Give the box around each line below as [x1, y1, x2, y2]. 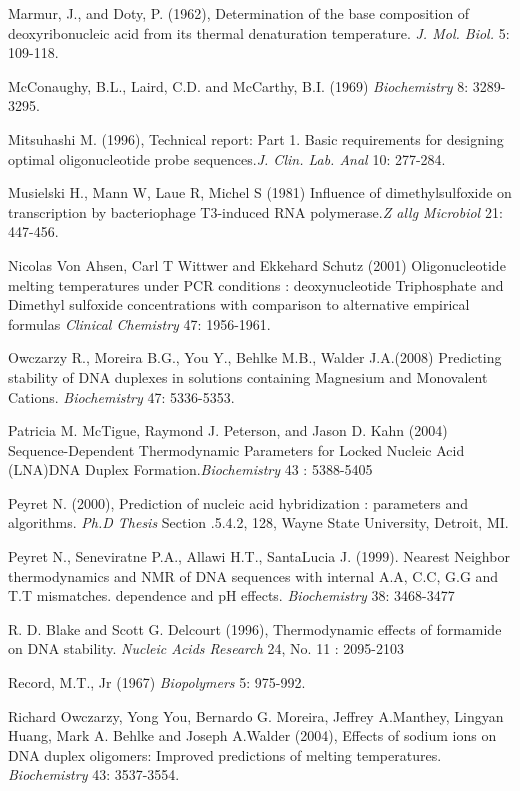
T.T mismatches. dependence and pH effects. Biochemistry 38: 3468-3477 [8, 585, 455, 606]
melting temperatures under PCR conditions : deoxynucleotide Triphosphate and [8, 274, 504, 295]
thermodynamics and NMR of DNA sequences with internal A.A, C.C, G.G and [8, 565, 499, 586]
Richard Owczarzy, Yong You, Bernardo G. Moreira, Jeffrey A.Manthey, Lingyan [8, 705, 504, 726]
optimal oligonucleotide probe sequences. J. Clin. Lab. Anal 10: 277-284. [8, 148, 446, 169]
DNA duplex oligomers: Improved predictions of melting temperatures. [8, 744, 442, 765]
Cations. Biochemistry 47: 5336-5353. [8, 386, 235, 407]
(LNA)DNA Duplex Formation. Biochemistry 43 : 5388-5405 [8, 459, 373, 480]
